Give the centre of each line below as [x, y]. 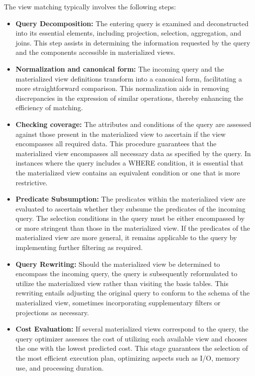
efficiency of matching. [49, 107]
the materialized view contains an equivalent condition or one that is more [128, 172]
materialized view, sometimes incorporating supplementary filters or [118, 303]
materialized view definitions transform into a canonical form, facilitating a [129, 78]
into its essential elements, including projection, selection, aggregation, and [128, 33]
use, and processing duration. [60, 367]
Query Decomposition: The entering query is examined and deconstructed [132, 23]
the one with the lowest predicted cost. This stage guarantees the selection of [132, 348]
